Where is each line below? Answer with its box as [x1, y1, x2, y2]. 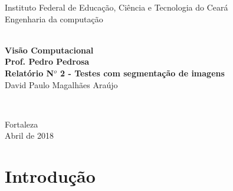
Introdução [5, 164, 96, 188]
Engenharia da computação [5, 12, 103, 25]
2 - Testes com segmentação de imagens [60, 66, 225, 79]
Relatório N [5, 66, 54, 79]
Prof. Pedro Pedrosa [5, 55, 90, 68]
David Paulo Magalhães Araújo [5, 78, 118, 91]
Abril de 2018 [5, 129, 54, 142]
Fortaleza [5, 118, 38, 130]
